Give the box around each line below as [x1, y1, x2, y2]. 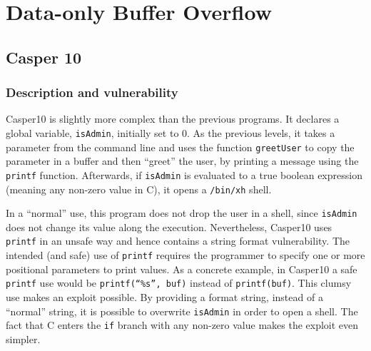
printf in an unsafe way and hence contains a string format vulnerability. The [6, 233, 350, 248]
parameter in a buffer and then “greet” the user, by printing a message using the [6, 153, 359, 168]
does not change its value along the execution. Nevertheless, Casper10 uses [6, 219, 332, 234]
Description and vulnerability [6, 83, 178, 101]
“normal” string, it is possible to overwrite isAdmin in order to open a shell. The [6, 303, 358, 318]
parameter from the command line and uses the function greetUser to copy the [6, 139, 355, 154]
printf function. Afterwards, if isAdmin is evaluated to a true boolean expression [6, 167, 362, 182]
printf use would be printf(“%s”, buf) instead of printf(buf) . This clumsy [6, 275, 352, 290]
